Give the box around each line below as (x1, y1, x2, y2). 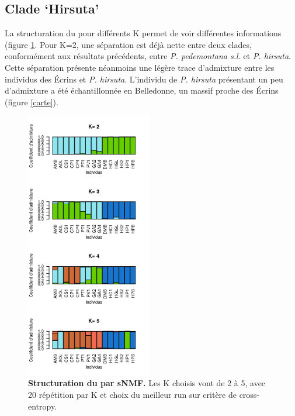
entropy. (28, 400, 57, 412)
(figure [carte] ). (5, 95, 58, 108)
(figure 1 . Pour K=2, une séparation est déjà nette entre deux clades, (5, 38, 252, 50)
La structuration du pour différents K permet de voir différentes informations (5, 27, 282, 39)
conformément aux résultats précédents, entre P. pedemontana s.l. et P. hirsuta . (5, 50, 291, 62)
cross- (239, 389, 260, 401)
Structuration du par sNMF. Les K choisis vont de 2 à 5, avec (28, 377, 266, 389)
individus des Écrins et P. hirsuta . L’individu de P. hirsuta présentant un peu (5, 73, 283, 85)
